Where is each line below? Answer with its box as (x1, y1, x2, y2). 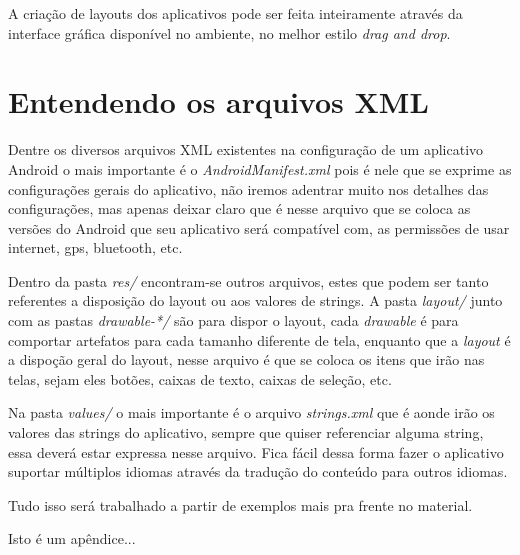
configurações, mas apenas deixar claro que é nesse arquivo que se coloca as (8, 198, 471, 219)
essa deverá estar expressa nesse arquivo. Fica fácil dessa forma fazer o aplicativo (8, 441, 504, 462)
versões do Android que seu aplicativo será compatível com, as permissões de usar (8, 217, 510, 238)
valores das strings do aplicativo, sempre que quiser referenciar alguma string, (8, 422, 484, 443)
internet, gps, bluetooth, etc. (8, 237, 183, 258)
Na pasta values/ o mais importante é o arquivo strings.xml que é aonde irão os (8, 402, 495, 423)
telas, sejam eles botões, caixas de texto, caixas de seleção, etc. (8, 368, 392, 389)
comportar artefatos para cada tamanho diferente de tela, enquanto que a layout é (8, 329, 511, 350)
